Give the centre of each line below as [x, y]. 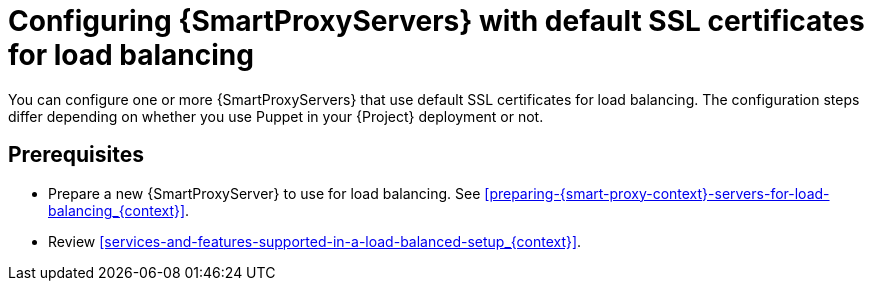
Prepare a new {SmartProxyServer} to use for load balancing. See [264, 193]
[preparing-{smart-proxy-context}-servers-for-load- [657, 193]
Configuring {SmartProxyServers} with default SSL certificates [436, 21]
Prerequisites [76, 155]
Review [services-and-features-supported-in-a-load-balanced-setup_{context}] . [315, 241]
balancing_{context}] [117, 210]
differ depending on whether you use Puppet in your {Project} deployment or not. [276, 116]
